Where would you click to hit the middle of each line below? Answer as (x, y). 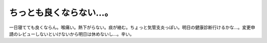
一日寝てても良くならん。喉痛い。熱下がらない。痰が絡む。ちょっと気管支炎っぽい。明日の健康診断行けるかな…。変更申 (132, 27)
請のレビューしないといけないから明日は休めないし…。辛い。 (72, 34)
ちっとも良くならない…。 (61, 13)
